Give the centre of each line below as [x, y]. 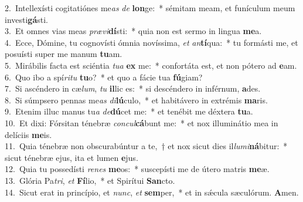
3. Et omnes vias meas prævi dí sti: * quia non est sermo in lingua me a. [133, 31]
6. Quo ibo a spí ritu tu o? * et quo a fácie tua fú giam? [104, 77]
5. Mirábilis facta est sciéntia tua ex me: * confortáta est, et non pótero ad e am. [151, 65]
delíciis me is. [28, 134]
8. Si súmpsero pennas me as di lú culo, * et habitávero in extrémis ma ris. [136, 100]
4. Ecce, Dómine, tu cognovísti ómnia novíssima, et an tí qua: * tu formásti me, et [151, 42]
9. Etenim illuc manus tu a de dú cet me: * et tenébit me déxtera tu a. [129, 111]
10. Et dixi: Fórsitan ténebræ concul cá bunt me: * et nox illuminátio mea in [142, 122]
